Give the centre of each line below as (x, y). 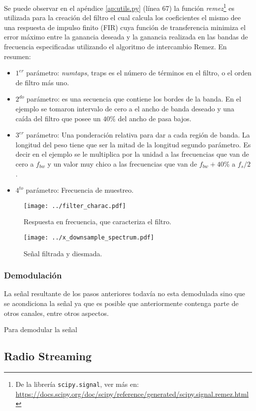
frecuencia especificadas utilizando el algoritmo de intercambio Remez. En (115, 47)
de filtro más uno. (42, 82)
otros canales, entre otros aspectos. (56, 313)
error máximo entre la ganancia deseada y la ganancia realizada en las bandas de (126, 37)
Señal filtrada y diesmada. (63, 253)
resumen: (17, 56)
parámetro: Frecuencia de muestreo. (80, 190)
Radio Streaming (48, 356)
